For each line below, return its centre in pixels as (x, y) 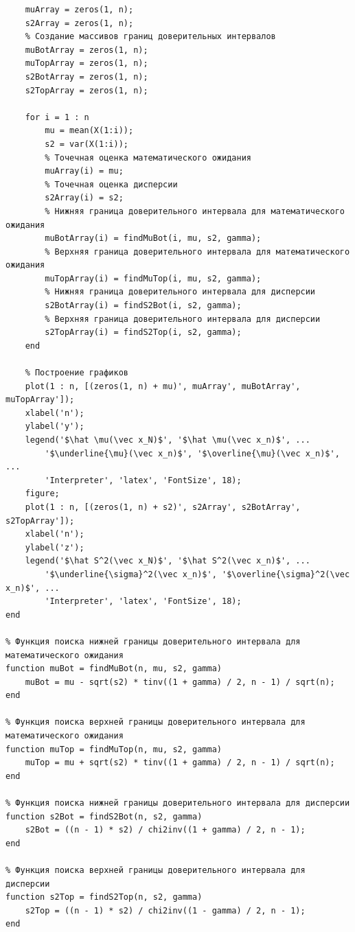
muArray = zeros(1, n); (79, 10)
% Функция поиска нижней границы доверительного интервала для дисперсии (178, 803)
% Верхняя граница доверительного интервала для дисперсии (183, 319)
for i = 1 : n (57, 117)
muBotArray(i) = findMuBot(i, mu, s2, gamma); (153, 238)
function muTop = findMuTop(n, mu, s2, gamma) (114, 749)
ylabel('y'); (55, 427)
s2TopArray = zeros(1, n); (87, 90)
